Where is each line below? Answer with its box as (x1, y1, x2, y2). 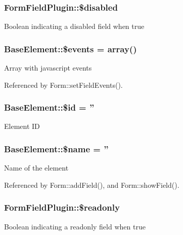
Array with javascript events (4, 62, 92, 73)
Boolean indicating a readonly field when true (4, 221, 146, 231)
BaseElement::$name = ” (4, 142, 109, 155)
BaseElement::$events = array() (4, 42, 137, 55)
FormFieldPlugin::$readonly (4, 201, 120, 214)
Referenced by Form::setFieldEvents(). (4, 79, 123, 90)
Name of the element (4, 162, 69, 173)
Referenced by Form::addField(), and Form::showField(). (4, 179, 179, 190)
